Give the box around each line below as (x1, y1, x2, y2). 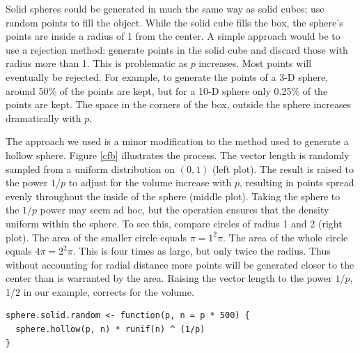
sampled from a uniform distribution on (6, 161, 175, 176)
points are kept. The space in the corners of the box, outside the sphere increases (6, 97, 352, 112)
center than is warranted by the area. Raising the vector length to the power (6, 271, 332, 285)
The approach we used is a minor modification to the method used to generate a (6, 134, 349, 149)
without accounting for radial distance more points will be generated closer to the (6, 257, 354, 271)
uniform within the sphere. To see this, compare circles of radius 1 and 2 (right (6, 216, 343, 230)
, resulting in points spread (239, 175, 354, 190)
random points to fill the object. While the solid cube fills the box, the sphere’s (6, 15, 343, 29)
